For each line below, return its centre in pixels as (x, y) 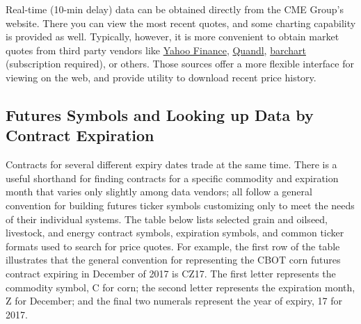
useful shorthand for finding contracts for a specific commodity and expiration (172, 178)
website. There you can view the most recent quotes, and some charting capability (181, 23)
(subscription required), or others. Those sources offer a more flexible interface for (180, 64)
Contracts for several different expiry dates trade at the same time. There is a (171, 164)
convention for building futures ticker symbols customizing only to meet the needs (180, 205)
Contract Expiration (80, 135)
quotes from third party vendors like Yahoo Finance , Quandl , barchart (156, 50)
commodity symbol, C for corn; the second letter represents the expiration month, (180, 287)
